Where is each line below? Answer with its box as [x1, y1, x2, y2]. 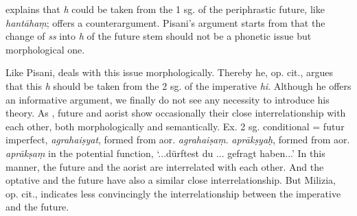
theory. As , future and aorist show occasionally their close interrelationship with [5, 106, 346, 120]
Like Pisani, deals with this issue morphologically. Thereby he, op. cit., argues [5, 65, 333, 80]
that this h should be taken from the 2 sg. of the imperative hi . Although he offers [5, 78, 352, 93]
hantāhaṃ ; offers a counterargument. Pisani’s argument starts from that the [5, 15, 325, 29]
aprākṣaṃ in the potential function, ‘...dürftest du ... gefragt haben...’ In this [5, 145, 325, 160]
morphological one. [5, 42, 85, 56]
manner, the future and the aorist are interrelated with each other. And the [5, 159, 324, 173]
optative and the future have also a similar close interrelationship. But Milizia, [5, 173, 336, 187]
